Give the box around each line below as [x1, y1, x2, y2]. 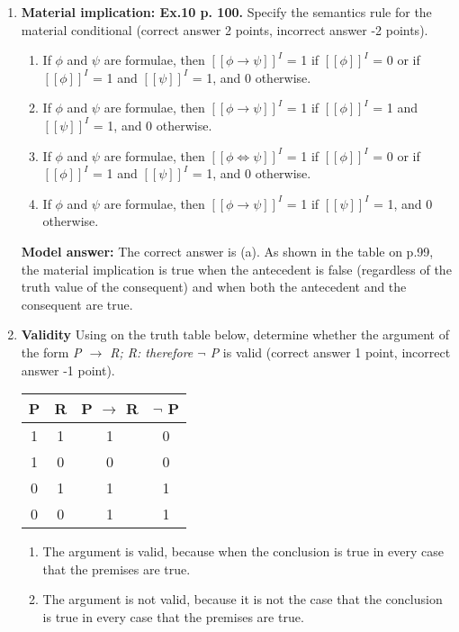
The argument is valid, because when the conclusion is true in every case [42, 542, 444, 561]
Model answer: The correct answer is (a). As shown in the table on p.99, [21, 241, 434, 260]
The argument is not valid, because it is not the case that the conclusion [42, 590, 443, 609]
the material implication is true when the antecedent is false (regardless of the [21, 259, 452, 278]
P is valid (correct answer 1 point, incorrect [210, 342, 451, 361]
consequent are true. [21, 294, 133, 313]
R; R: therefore [110, 342, 193, 361]
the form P [21, 342, 82, 361]
